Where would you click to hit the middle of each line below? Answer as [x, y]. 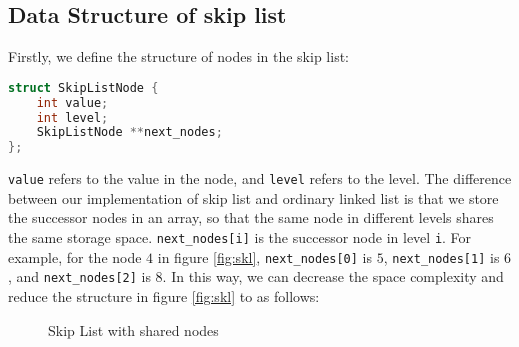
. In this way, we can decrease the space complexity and [333, 276]
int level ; [72, 117]
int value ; [72, 102]
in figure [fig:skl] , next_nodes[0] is [265, 256]
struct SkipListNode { [83, 87]
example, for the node [75, 256]
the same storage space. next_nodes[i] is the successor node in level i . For [240, 237]
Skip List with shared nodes [133, 329]
